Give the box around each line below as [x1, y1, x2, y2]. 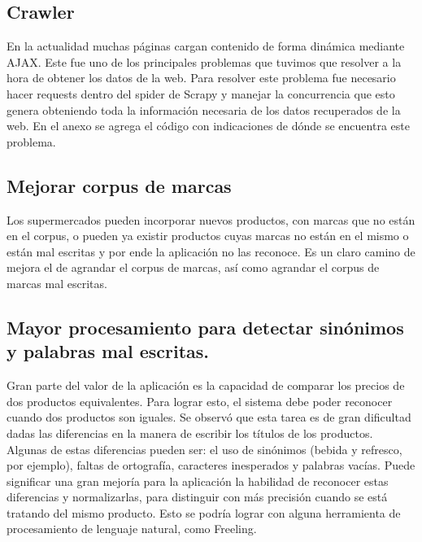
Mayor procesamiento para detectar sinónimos [7, 314, 404, 339]
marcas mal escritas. [7, 274, 107, 291]
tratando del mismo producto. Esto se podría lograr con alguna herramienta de [7, 504, 401, 521]
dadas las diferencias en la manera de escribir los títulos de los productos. [7, 424, 373, 441]
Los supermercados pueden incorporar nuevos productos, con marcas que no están [7, 211, 415, 228]
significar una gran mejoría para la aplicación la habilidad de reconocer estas [7, 472, 389, 489]
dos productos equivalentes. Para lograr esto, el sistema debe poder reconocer [7, 392, 393, 409]
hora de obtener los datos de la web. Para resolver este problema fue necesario [7, 69, 396, 86]
